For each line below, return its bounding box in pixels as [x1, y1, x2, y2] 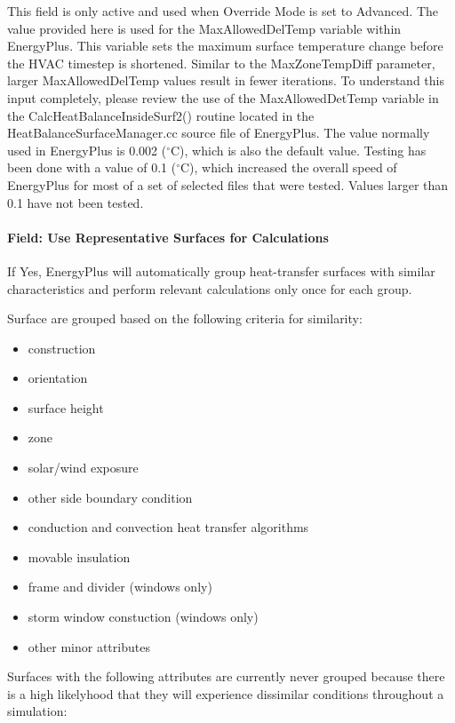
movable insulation [28, 547, 131, 566]
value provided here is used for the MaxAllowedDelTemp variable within [7, 19, 402, 37]
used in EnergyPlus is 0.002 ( [7, 140, 167, 159]
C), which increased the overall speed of [180, 158, 397, 177]
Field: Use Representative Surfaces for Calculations [7, 227, 329, 246]
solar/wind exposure [28, 458, 139, 477]
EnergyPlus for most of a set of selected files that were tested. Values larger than [7, 175, 449, 194]
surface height [28, 398, 104, 417]
